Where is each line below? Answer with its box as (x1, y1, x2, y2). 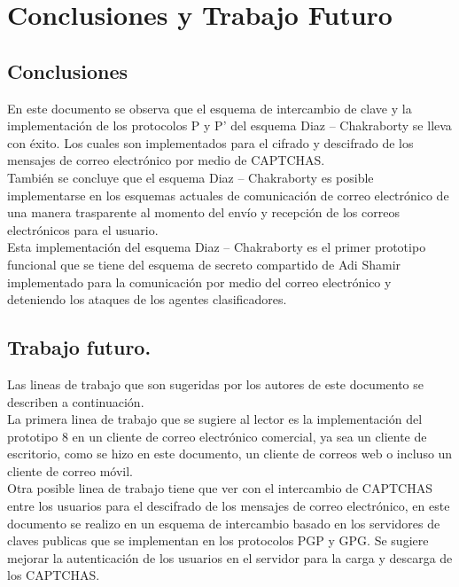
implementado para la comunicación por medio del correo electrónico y (7, 272, 392, 291)
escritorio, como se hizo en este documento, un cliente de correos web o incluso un (7, 444, 453, 463)
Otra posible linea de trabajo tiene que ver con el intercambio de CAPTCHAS (7, 479, 432, 497)
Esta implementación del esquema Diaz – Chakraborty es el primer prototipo (7, 238, 426, 256)
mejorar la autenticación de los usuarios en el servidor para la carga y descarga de (7, 548, 453, 567)
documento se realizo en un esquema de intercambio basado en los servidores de (7, 513, 440, 532)
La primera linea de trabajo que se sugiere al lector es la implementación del (7, 410, 423, 428)
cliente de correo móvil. (7, 461, 134, 480)
